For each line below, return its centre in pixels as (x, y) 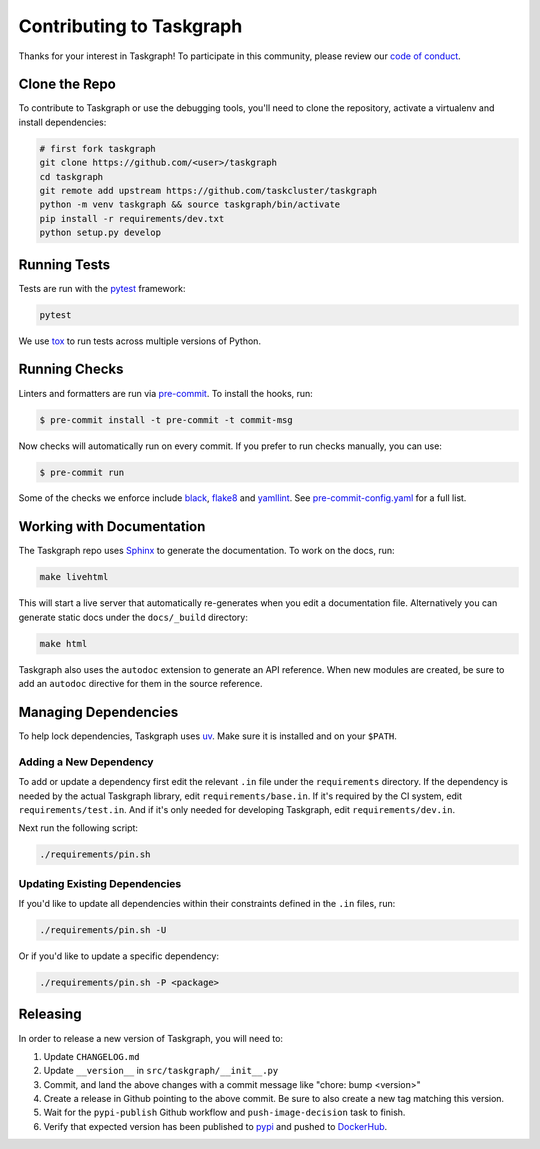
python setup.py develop (100, 233)
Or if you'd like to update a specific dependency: (119, 956)
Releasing (50, 1014)
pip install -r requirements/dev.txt (132, 218)
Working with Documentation (112, 526)
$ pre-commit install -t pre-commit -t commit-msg (166, 419)
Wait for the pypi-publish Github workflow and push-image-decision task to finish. (224, 1112)
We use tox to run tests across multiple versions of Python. (140, 341)
